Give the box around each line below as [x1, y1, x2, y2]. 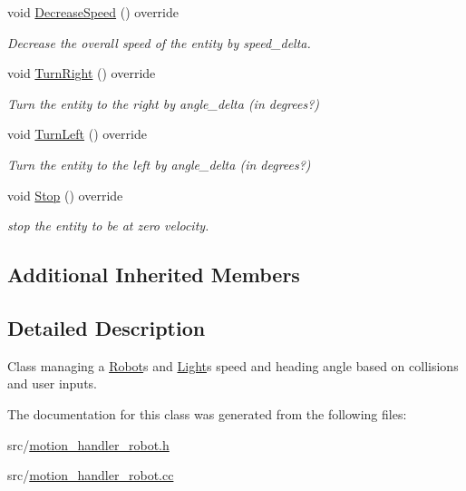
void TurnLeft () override [7, 124, 147, 143]
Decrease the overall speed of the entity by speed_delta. [7, 33, 311, 52]
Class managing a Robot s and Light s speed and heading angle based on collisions [7, 356, 459, 375]
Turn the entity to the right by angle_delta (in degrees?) [7, 93, 320, 113]
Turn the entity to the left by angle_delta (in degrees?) [7, 154, 311, 173]
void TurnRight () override [7, 64, 156, 83]
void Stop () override [7, 185, 123, 204]
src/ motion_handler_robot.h [7, 435, 170, 454]
